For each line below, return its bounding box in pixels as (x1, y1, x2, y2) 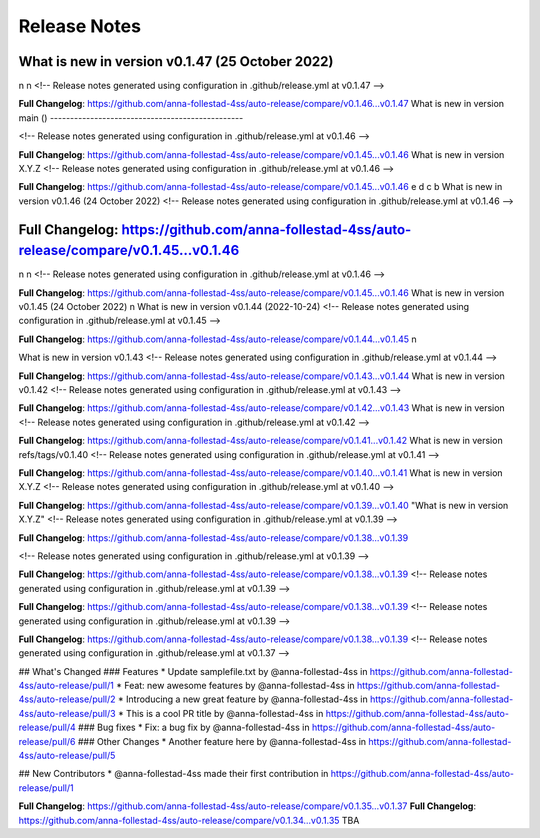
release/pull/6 (18, 735, 76, 747)
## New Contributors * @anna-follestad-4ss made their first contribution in (18, 768, 329, 780)
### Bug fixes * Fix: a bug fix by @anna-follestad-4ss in (78, 721, 310, 734)
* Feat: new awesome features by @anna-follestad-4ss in (115, 680, 355, 692)
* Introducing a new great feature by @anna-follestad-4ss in (117, 693, 369, 705)
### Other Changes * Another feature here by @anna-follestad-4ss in (77, 735, 367, 747)
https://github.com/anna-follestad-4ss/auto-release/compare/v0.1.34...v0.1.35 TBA (18, 814, 360, 826)
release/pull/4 (18, 721, 77, 734)
